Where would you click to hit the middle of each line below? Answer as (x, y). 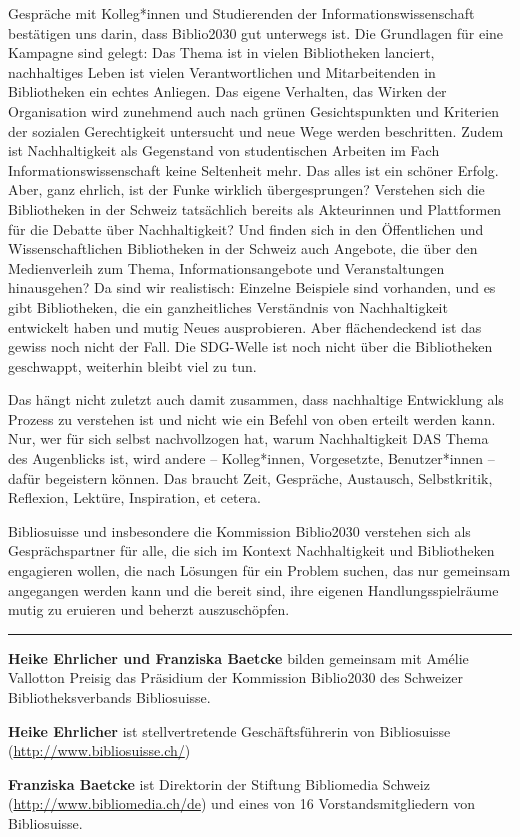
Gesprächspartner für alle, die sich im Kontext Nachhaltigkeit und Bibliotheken (251, 550)
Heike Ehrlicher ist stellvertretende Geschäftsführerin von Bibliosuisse (229, 730)
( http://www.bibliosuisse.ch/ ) (99, 750)
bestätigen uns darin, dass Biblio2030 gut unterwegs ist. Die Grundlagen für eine (256, 32)
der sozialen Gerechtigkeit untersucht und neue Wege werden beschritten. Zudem (256, 130)
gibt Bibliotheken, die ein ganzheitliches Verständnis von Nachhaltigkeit (228, 306)
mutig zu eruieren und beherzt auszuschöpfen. (149, 609)
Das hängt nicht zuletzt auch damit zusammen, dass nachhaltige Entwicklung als (256, 399)
